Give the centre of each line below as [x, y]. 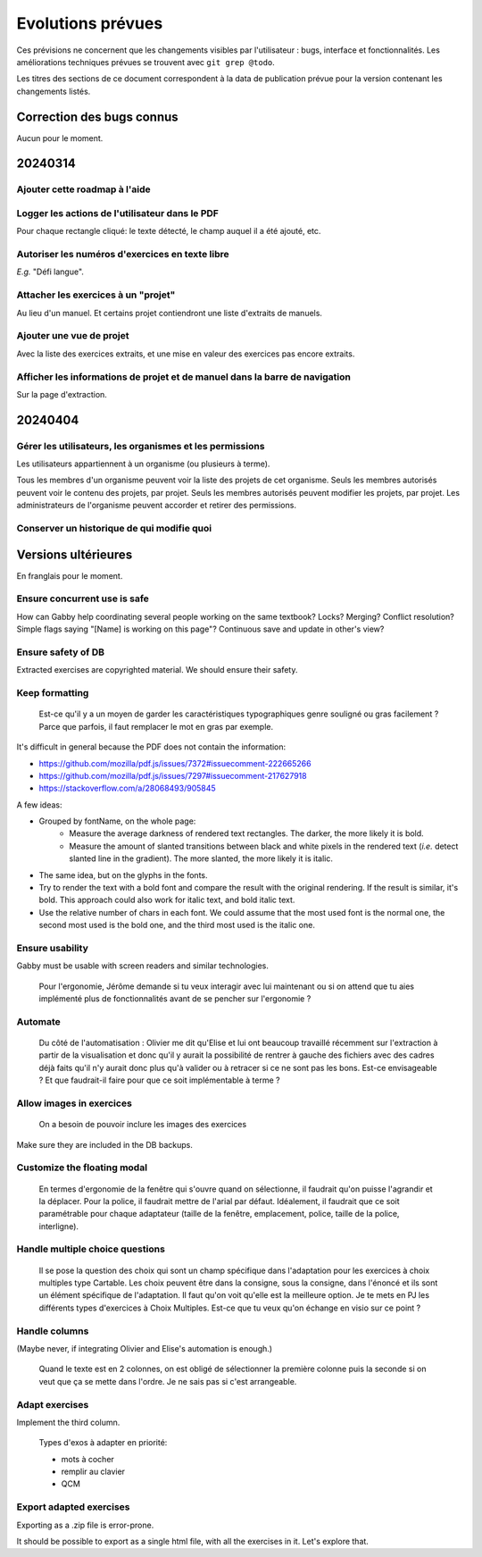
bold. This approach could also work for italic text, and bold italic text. [167, 900]
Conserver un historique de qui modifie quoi [114, 528]
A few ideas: [39, 805]
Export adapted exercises [73, 1507]
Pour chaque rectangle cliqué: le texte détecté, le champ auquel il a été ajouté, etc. [169, 231]
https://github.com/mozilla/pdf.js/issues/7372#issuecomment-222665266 [175, 763]
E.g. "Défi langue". [50, 272]
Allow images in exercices [75, 1103]
